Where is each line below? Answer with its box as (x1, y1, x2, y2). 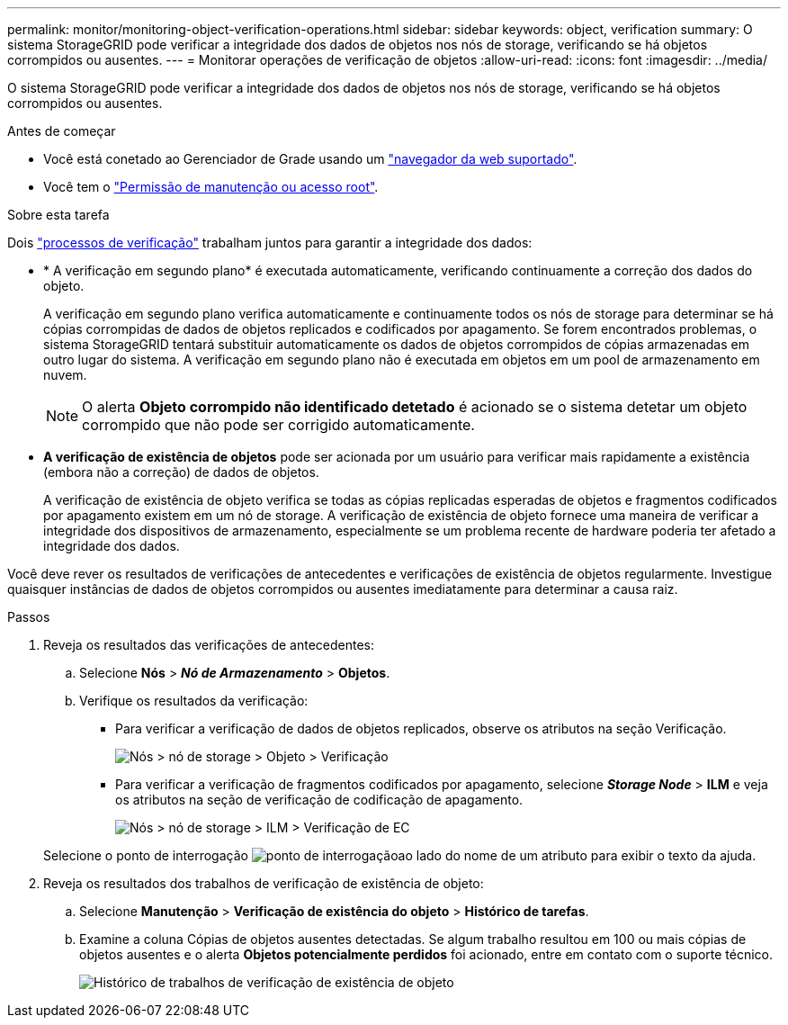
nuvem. (43, 367, 87, 382)
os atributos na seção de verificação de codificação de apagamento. (115, 792, 524, 807)
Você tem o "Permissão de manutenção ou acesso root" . (43, 179, 379, 194)
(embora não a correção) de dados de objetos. (43, 464, 319, 480)
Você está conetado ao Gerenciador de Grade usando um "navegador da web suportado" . (43, 151, 578, 166)
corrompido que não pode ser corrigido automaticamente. (82, 416, 475, 434)
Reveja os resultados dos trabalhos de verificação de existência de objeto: (43, 876, 484, 891)
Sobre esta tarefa (7, 207, 110, 222)
